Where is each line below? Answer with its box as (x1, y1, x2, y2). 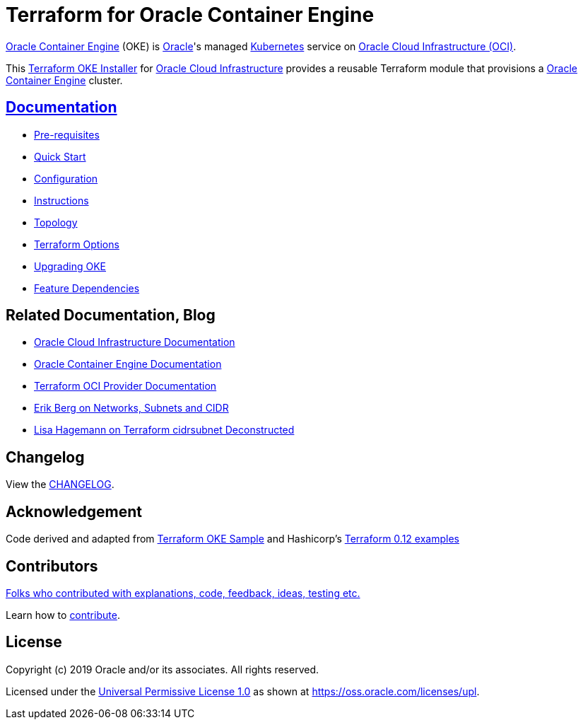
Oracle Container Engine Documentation (34, 358, 222, 371)
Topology (34, 216, 78, 228)
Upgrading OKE (34, 260, 106, 272)
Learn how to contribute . (6, 608, 120, 621)
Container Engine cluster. (6, 74, 123, 86)
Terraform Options (34, 238, 119, 250)
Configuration (34, 172, 98, 185)
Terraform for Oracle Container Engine (6, 3, 375, 27)
